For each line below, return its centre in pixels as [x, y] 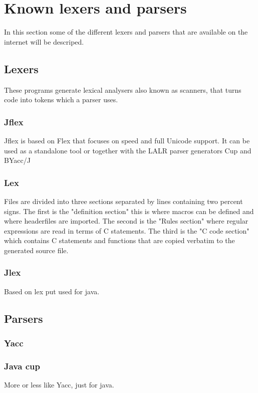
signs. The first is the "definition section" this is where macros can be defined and [129, 211]
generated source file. [36, 250]
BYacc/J [17, 160]
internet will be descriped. [44, 41]
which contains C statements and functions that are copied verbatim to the [119, 240]
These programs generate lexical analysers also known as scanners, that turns [123, 89]
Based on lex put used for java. [52, 291]
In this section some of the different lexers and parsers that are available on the [126, 32]
